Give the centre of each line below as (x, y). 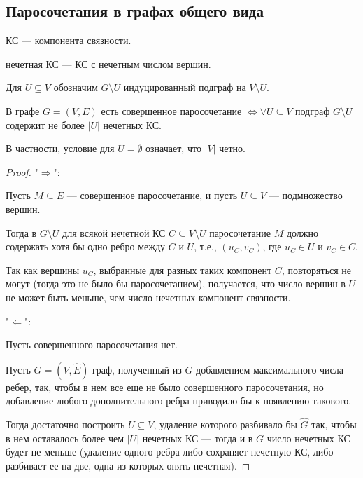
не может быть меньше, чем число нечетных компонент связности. (148, 297)
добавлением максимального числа (270, 369)
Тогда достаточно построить (65, 424)
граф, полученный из (137, 369)
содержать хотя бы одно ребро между (86, 246)
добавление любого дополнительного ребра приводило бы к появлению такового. (179, 401)
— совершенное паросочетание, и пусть (152, 195)
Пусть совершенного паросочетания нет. (92, 344)
